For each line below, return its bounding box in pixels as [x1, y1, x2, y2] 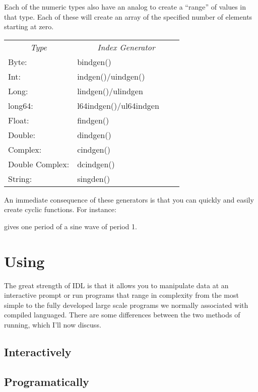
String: [8, 172, 32, 184]
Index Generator [97, 41, 155, 53]
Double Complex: [8, 158, 70, 170]
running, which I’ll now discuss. [4, 319, 101, 330]
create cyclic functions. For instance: [4, 204, 116, 215]
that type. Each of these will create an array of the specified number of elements [4, 11, 252, 22]
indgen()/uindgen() [77, 70, 145, 82]
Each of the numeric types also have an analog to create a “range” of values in [4, 2, 246, 12]
